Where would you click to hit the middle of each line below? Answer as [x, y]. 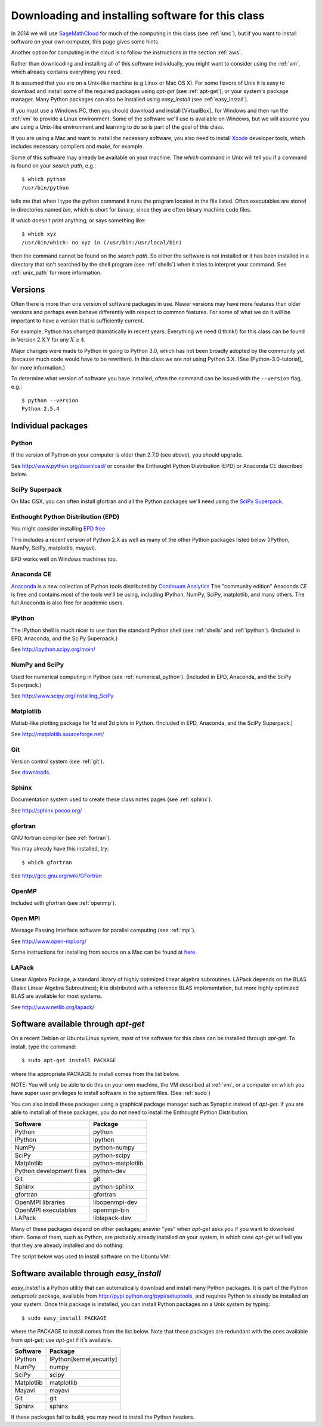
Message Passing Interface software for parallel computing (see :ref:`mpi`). [103, 930]
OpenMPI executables [46, 1210]
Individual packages [49, 425]
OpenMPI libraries [40, 1202]
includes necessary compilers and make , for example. [78, 147]
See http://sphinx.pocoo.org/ [47, 810]
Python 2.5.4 [41, 409]
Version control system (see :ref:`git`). [58, 761]
